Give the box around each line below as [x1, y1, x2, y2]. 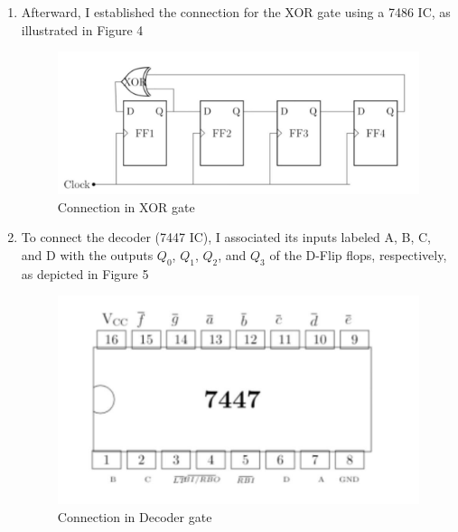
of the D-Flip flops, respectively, [269, 245, 447, 264]
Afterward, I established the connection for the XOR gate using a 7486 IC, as [21, 3, 451, 21]
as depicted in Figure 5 [21, 264, 149, 283]
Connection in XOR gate [57, 197, 195, 216]
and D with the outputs [21, 245, 154, 264]
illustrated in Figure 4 [21, 20, 144, 39]
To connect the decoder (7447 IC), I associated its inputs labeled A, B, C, [21, 228, 431, 247]
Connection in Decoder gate [57, 507, 212, 526]
